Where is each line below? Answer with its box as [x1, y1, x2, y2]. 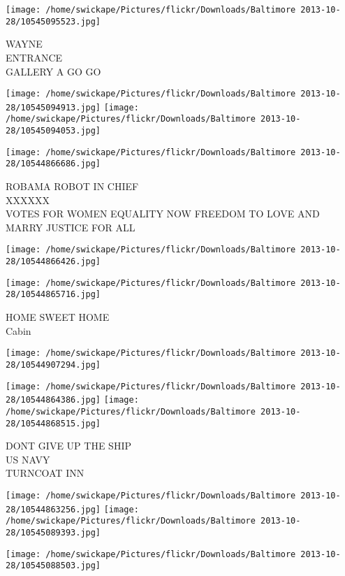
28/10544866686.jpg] [6, 159, 101, 169]
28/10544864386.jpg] [6, 395, 101, 405]
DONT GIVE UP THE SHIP [6, 438, 131, 453]
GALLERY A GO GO [6, 64, 101, 78]
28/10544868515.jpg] [6, 418, 101, 429]
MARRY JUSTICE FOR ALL [6, 219, 135, 234]
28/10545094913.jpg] [6, 102, 101, 113]
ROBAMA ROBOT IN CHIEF [6, 179, 139, 194]
